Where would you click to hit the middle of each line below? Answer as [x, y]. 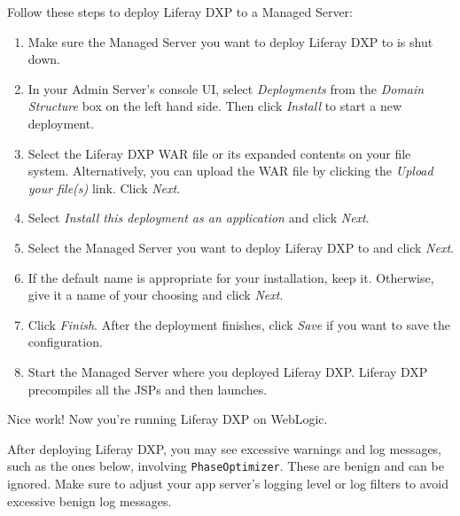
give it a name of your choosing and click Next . [156, 295]
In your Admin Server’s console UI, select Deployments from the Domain [226, 88]
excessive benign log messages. [90, 500]
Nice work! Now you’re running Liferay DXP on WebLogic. [168, 419]
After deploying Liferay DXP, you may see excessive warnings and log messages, [225, 448]
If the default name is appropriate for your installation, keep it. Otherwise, [231, 277]
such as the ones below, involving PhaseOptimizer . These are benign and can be [226, 466]
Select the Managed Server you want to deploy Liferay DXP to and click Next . [241, 247]
